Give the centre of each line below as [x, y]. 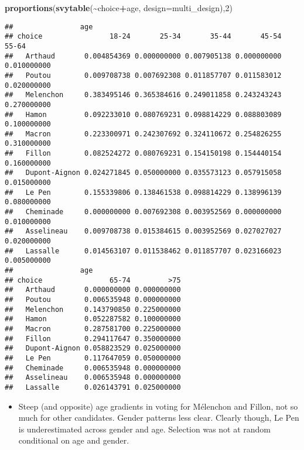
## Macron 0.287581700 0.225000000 [93, 329]
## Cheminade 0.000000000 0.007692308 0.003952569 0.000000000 [143, 212]
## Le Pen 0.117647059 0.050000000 [93, 358]
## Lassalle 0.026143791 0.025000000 [93, 387]
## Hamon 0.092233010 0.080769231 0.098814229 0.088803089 [143, 114]
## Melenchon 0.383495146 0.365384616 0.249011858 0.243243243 [143, 95]
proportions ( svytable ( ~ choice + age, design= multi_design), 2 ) [119, 8]
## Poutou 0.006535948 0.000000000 [93, 299]
